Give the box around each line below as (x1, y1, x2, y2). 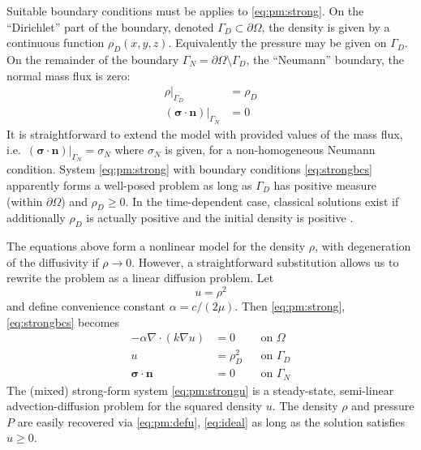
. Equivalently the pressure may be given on (168, 34, 387, 51)
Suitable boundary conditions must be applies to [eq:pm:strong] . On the (6, 2, 364, 19)
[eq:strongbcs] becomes (6, 313, 120, 330)
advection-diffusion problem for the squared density (6, 397, 262, 414)
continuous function (6, 34, 105, 51)
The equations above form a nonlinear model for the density (6, 238, 306, 255)
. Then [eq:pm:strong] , (234, 298, 346, 315)
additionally (6, 209, 66, 226)
